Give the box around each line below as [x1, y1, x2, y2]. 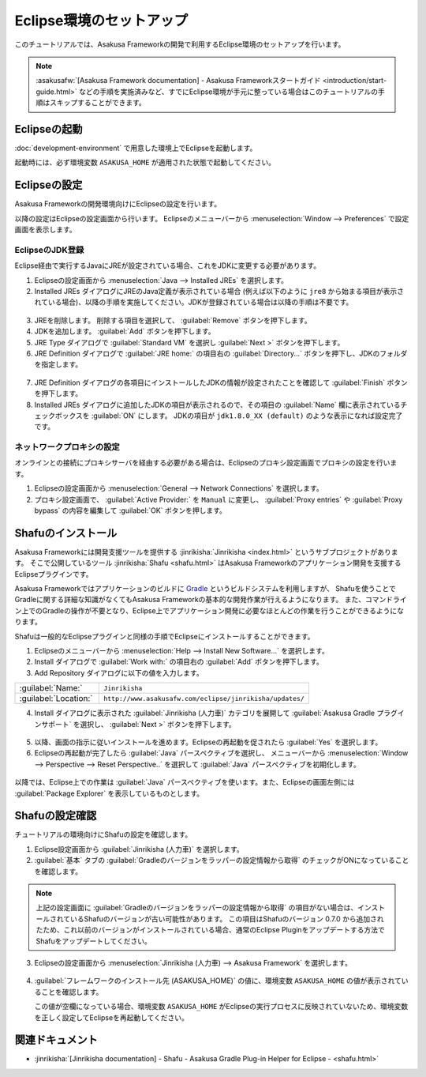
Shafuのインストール [14, 526, 118, 540]
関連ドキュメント [14, 1034, 98, 1047]
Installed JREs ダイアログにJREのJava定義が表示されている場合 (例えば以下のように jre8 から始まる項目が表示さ [34, 287, 405, 296]
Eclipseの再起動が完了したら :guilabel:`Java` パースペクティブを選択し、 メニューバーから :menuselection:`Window [34, 748, 409, 758]
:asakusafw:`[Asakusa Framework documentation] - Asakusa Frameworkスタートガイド [35, 76, 321, 85]
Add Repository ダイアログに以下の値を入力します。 [34, 668, 204, 677]
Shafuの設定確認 [14, 809, 97, 823]
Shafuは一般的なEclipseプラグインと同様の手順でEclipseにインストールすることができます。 [14, 631, 315, 641]
